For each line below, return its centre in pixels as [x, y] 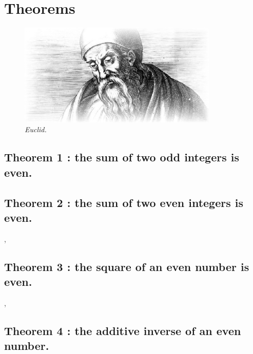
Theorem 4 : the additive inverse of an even [123, 330]
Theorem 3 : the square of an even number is [127, 266]
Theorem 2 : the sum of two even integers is [124, 202]
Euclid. [36, 129]
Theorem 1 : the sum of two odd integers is [122, 157]
